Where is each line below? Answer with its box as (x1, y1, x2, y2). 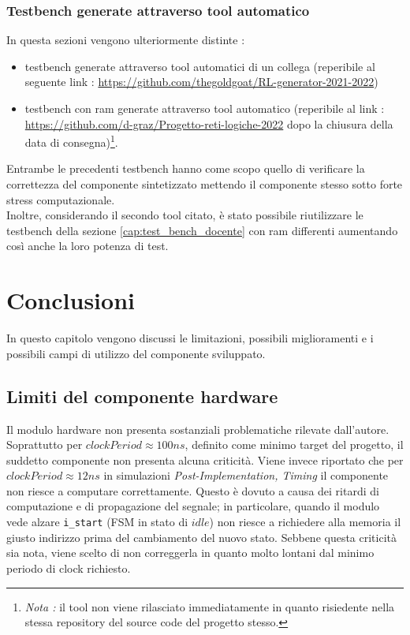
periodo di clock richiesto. (6, 559, 131, 576)
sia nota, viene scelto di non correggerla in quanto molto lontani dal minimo (6, 544, 375, 561)
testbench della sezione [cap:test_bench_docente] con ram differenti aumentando (6, 222, 398, 238)
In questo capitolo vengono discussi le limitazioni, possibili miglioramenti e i (6, 330, 374, 346)
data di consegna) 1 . (24, 132, 118, 150)
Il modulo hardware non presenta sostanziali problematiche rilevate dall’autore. (6, 420, 389, 437)
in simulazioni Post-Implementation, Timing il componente (103, 467, 389, 484)
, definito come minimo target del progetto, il (184, 436, 404, 453)
